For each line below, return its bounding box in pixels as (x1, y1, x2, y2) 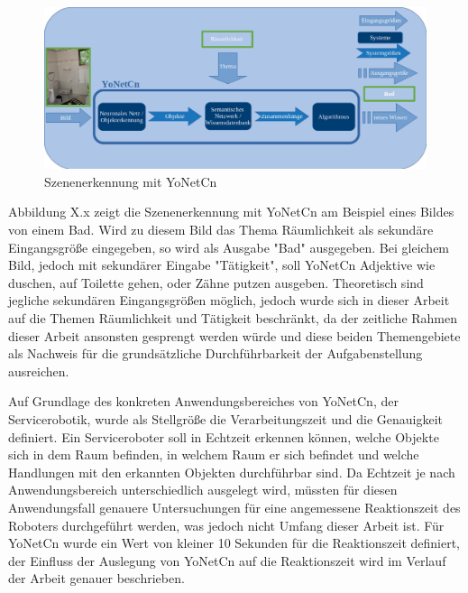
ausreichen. (8, 361, 69, 380)
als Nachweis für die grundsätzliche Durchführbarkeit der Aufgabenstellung (8, 344, 423, 363)
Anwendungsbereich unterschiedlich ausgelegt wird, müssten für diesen (8, 480, 398, 499)
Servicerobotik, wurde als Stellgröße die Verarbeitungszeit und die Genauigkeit (8, 410, 443, 428)
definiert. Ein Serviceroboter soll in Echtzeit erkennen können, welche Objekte (8, 427, 439, 446)
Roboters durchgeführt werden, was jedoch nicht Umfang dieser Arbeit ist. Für (8, 515, 445, 534)
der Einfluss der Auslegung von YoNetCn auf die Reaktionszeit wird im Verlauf (8, 551, 446, 570)
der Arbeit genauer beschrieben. (8, 569, 185, 588)
